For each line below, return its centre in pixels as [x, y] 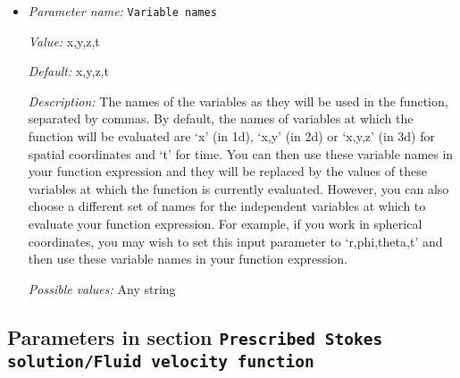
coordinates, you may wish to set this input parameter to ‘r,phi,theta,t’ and [235, 241]
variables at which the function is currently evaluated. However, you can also [238, 188]
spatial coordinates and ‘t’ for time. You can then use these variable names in [241, 153]
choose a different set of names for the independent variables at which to [227, 206]
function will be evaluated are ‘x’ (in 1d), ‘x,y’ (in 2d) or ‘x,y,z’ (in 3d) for [231, 136]
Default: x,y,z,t [68, 71]
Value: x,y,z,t [64, 41]
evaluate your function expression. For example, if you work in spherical [225, 223]
